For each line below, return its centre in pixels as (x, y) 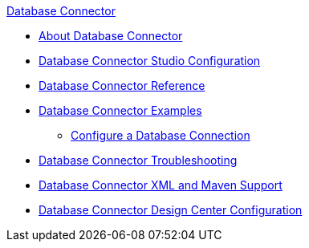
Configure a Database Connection (161, 135)
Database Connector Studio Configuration (150, 61)
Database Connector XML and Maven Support (161, 185)
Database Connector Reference (122, 85)
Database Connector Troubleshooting (138, 160)
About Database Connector (111, 36)
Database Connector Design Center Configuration (171, 210)
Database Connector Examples (120, 110)
